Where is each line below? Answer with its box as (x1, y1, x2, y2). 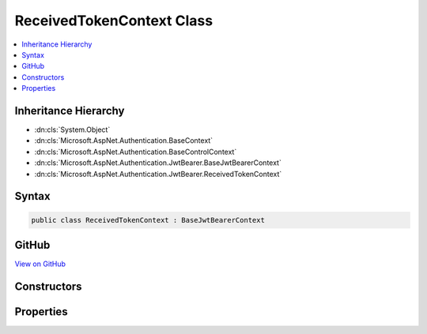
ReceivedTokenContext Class (14, 12, 213, 29)
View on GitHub (14, 259, 66, 268)
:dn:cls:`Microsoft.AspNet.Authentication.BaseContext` (34, 136, 213, 145)
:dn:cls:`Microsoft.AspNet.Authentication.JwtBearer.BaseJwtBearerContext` (34, 158, 282, 167)
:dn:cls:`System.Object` (34, 125, 111, 134)
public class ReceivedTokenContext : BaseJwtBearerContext (31, 216, 265, 224)
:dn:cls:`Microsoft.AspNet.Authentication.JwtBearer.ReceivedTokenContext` (34, 169, 282, 178)
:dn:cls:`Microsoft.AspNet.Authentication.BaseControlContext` (34, 147, 237, 156)
